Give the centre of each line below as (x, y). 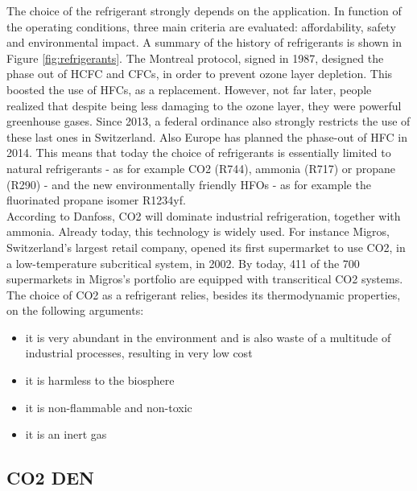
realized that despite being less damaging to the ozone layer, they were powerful (204, 105)
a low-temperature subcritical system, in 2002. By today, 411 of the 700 (183, 263)
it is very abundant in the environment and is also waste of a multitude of (208, 337)
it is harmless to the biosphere (100, 380)
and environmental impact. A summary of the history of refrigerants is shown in (204, 42)
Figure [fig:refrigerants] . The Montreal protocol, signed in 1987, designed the (195, 58)
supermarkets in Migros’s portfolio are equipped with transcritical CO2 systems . (205, 279)
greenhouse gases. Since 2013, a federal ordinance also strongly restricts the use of (208, 121)
